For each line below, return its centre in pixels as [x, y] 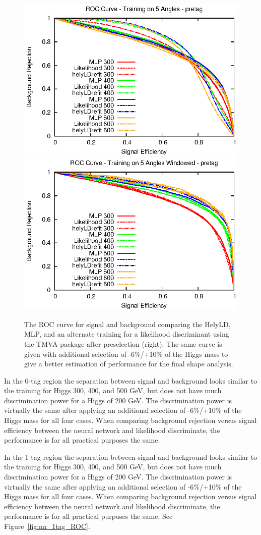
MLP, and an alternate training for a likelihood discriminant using [127, 334]
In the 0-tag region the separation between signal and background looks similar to [131, 380]
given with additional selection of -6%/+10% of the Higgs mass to [126, 354]
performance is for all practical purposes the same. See [88, 516]
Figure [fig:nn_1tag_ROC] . [47, 526]
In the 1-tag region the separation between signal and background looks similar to [131, 457]
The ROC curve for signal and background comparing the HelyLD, [127, 324]
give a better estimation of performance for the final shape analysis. [129, 364]
